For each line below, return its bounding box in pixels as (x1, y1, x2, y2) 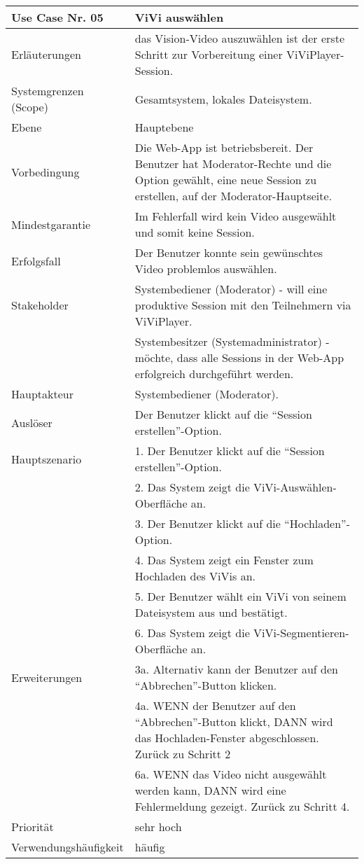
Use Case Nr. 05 (11, 9, 104, 25)
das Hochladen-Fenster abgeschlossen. (134, 730, 319, 746)
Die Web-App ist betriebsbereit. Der (134, 139, 314, 155)
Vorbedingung (11, 163, 80, 180)
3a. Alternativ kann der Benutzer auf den (134, 661, 338, 677)
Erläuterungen (11, 46, 81, 62)
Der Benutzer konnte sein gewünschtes (134, 244, 323, 260)
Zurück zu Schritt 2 (134, 746, 231, 762)
